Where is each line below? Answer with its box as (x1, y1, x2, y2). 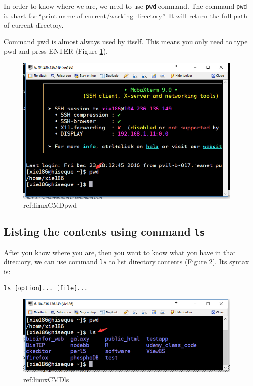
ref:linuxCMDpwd (23, 200, 77, 210)
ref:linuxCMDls (23, 374, 69, 384)
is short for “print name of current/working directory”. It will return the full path (4, 10, 248, 20)
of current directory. (4, 20, 64, 30)
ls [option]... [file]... (4, 284, 88, 292)
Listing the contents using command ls (4, 224, 205, 239)
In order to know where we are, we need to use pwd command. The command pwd (4, 1, 247, 11)
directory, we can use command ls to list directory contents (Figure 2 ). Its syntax (4, 257, 249, 267)
